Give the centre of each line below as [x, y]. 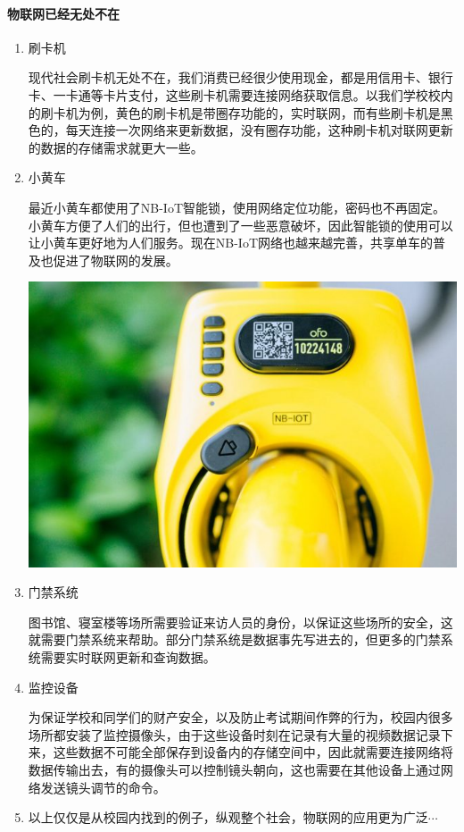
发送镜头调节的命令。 [103, 787]
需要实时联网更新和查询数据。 [128, 657]
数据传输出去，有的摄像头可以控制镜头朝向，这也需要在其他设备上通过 [234, 770]
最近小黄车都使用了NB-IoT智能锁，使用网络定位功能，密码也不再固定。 [237, 207]
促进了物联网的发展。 [116, 260]
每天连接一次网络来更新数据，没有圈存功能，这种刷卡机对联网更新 [259, 130]
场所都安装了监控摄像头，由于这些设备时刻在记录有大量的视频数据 [222, 734]
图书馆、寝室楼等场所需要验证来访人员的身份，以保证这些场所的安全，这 [240, 622]
